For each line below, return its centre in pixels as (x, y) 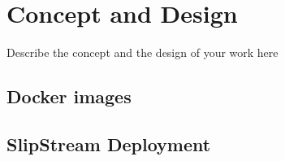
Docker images (69, 96)
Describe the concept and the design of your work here (142, 52)
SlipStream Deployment (109, 144)
